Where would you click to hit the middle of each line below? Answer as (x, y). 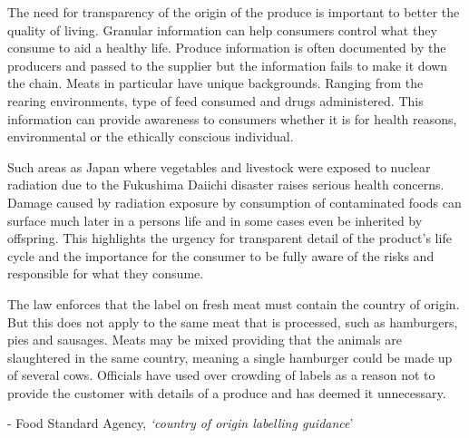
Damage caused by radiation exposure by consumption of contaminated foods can (234, 202)
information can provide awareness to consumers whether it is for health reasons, (232, 118)
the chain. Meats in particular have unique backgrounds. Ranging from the (215, 83)
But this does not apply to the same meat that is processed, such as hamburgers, (233, 321)
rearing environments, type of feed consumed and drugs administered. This (215, 100)
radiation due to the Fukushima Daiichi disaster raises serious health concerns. (226, 185)
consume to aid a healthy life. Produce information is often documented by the (227, 48)
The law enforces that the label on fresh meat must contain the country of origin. (234, 303)
